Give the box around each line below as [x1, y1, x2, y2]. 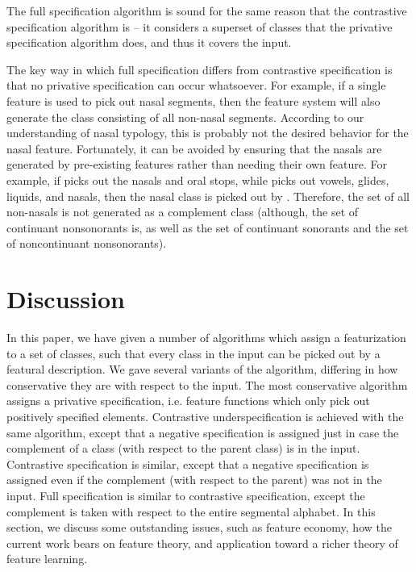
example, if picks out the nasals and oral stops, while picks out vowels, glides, [6, 171, 389, 188]
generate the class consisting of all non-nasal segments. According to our [6, 108, 364, 125]
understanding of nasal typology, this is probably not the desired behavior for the [6, 124, 409, 141]
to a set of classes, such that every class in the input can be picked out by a [6, 344, 381, 361]
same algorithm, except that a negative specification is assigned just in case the [6, 424, 399, 440]
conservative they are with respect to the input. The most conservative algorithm [6, 376, 408, 393]
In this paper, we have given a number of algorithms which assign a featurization [6, 329, 406, 346]
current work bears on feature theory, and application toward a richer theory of [6, 534, 398, 551]
